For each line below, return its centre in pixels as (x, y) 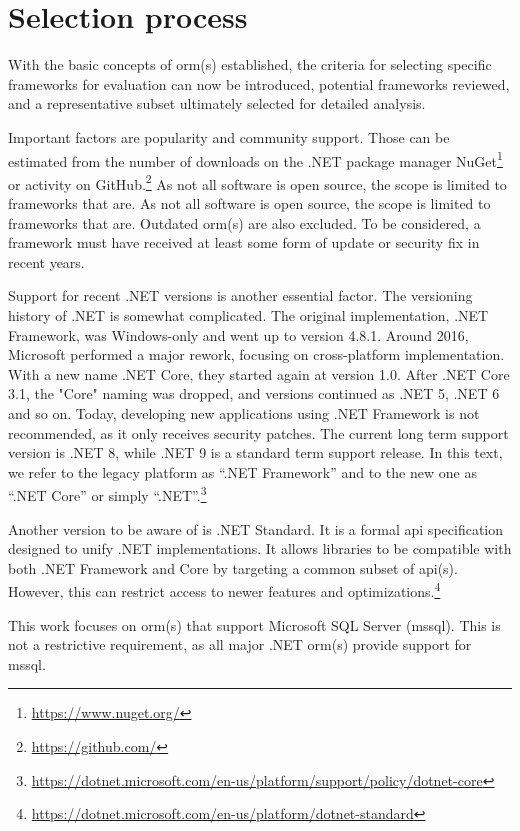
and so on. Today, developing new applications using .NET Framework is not (244, 412)
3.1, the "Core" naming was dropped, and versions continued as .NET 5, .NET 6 (254, 393)
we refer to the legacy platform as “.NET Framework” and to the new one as (242, 471)
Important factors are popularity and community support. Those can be (229, 136)
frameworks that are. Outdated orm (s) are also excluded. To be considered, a (244, 222)
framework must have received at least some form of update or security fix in (244, 242)
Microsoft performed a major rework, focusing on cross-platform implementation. (256, 354)
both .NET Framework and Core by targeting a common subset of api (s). (233, 567)
